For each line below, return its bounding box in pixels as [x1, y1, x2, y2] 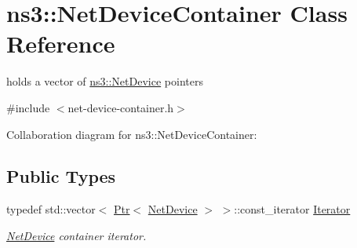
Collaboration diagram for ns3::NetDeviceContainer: [6, 126, 257, 142]
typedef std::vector [6, 201, 96, 217]
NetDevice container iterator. [6, 227, 147, 243]
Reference [6, 27, 115, 60]
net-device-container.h [67, 99, 174, 115]
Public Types [6, 164, 116, 188]
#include [6, 99, 50, 115]
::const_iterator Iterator [234, 201, 351, 217]
